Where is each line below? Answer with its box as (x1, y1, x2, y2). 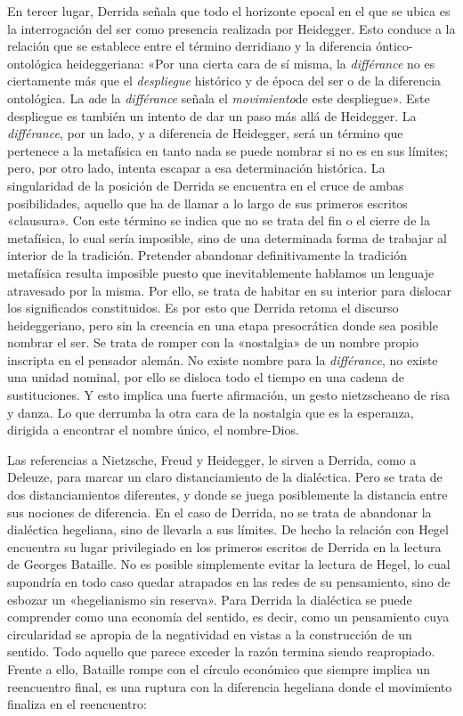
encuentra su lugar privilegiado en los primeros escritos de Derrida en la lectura (7, 537, 442, 556)
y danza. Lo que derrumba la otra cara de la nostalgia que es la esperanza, (7, 403, 414, 421)
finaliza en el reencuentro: (7, 695, 147, 713)
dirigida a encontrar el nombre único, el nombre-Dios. (7, 420, 299, 439)
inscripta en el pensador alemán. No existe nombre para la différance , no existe (7, 350, 438, 369)
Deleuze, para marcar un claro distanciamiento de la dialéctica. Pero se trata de (7, 468, 443, 486)
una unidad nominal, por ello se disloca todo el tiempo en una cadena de (7, 368, 404, 386)
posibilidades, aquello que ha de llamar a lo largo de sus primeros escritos (7, 193, 408, 212)
